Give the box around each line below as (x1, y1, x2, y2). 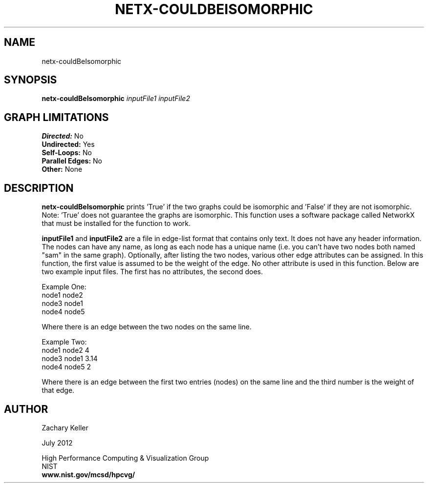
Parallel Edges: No (42, 157, 103, 165)
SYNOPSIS (4, 74, 57, 86)
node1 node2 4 (42, 346, 89, 355)
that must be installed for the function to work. (42, 219, 191, 228)
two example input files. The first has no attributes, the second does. (42, 267, 263, 276)
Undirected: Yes (42, 140, 95, 149)
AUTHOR (4, 403, 48, 415)
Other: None (42, 165, 83, 174)
